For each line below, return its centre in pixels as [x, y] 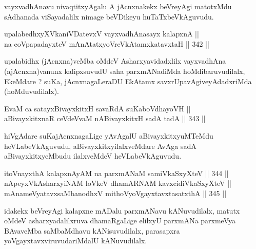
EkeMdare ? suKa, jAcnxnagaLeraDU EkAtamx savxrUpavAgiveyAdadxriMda [128, 81]
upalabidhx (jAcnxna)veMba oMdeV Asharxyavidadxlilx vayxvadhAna [115, 61]
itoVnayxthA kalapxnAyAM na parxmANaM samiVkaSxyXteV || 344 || [116, 173]
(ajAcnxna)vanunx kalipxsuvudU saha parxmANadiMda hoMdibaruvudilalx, [125, 71]
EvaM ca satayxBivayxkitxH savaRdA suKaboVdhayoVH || [97, 108]
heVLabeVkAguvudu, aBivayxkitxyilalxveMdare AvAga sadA [100, 146]
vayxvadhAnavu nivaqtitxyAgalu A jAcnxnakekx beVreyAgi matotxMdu [118, 6]
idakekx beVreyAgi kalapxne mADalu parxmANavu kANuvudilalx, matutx [122, 210]
